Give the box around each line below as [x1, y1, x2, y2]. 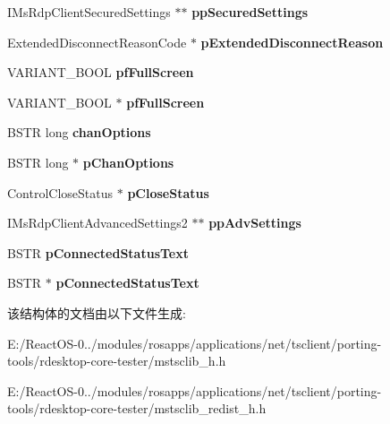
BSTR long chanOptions [7, 123, 151, 142]
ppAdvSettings [208, 213, 301, 232]
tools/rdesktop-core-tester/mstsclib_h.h [7, 351, 226, 370]
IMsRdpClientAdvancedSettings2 [7, 213, 188, 232]
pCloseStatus [127, 183, 209, 202]
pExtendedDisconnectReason [200, 32, 384, 51]
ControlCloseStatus [7, 183, 114, 202]
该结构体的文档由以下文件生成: [7, 303, 186, 322]
